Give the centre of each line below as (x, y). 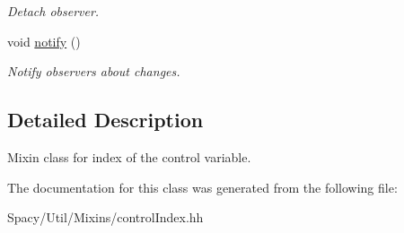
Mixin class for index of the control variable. (129, 156)
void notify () (44, 41)
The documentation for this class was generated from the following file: (202, 187)
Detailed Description (105, 120)
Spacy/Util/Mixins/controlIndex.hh (105, 217)
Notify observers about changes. (94, 71)
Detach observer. (53, 11)
